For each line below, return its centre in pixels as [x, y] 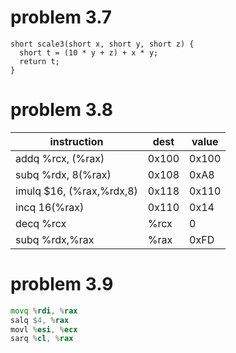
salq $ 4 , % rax [40, 320]
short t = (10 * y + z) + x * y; [89, 52]
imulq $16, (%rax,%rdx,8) [76, 191]
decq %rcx [41, 223]
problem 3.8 [61, 110]
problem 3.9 [62, 284]
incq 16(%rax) [50, 207]
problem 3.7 [61, 17]
